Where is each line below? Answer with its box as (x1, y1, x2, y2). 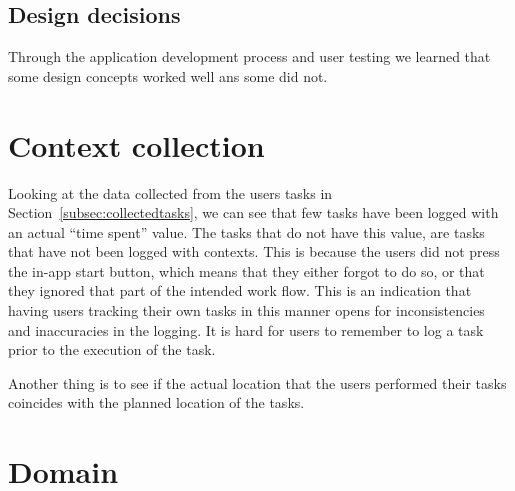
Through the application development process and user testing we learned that (8, 46, 491, 67)
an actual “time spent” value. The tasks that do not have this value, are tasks (8, 221, 485, 242)
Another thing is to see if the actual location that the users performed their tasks (8, 372, 507, 393)
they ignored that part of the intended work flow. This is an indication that (8, 280, 472, 301)
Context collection (8, 124, 265, 165)
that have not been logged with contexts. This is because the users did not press (8, 241, 500, 262)
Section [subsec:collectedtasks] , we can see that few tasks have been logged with (8, 202, 499, 223)
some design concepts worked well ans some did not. (8, 65, 328, 86)
